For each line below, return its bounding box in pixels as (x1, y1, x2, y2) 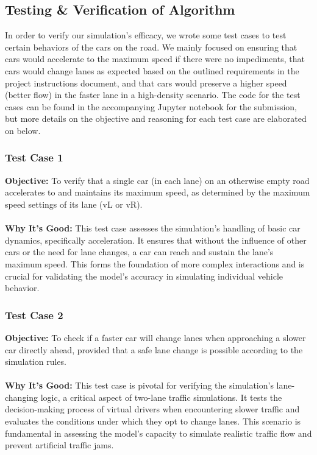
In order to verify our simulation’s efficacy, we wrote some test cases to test (5, 29, 287, 41)
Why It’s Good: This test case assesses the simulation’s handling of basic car (5, 222, 301, 235)
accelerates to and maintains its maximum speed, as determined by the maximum (5, 186, 310, 199)
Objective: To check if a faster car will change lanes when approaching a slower (5, 331, 306, 344)
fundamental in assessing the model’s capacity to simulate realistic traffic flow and (5, 426, 312, 439)
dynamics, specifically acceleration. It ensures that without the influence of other (5, 233, 307, 246)
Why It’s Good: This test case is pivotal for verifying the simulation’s (5, 379, 274, 392)
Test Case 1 (5, 150, 63, 165)
